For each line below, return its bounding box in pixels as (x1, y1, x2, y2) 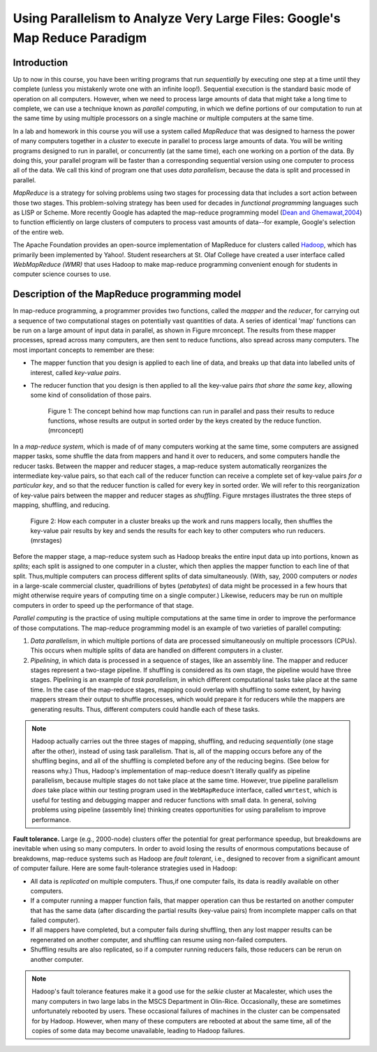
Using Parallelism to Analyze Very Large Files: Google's (13, 10, 341, 26)
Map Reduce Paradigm (13, 30, 147, 45)
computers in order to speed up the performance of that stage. (13, 601, 194, 609)
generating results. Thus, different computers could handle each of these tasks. (30, 705, 260, 713)
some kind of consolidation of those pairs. (30, 391, 151, 400)
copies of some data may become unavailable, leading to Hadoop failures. (31, 1026, 245, 1035)
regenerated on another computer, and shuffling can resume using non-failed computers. (30, 935, 288, 944)
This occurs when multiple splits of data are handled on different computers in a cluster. (30, 646, 283, 655)
